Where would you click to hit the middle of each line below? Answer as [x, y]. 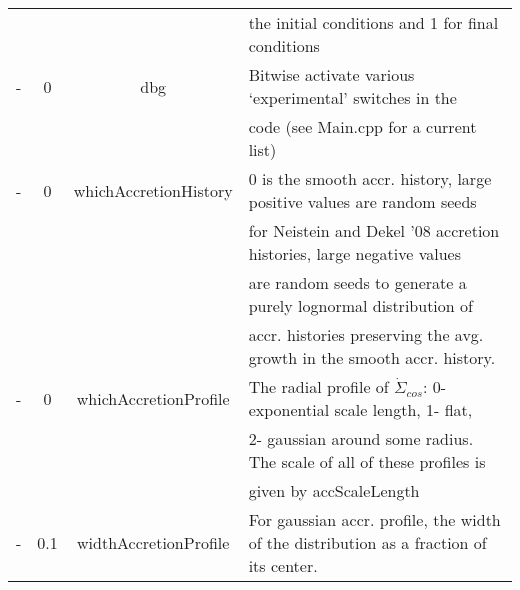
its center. [283, 565]
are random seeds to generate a [357, 282]
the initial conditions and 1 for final [373, 22]
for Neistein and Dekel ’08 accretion [374, 230]
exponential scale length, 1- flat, [360, 409]
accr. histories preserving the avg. [366, 334]
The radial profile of [318, 386]
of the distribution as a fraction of [367, 542]
